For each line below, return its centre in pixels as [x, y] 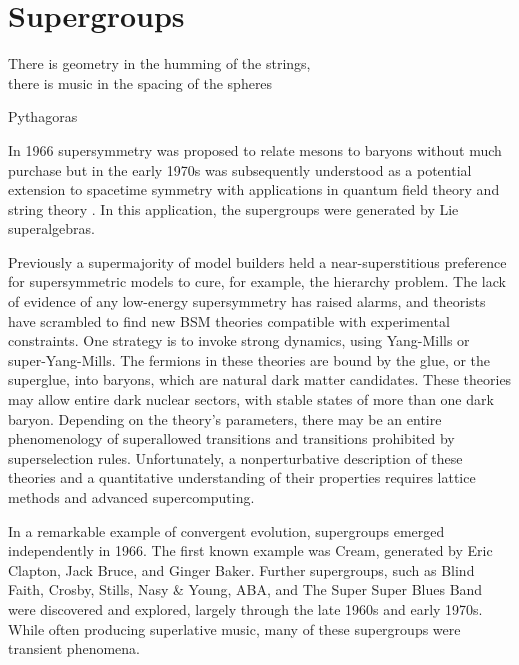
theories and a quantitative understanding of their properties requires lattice [242, 477]
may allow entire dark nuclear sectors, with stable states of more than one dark [251, 399]
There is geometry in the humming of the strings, [159, 63]
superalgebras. [51, 228]
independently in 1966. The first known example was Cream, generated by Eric [250, 550]
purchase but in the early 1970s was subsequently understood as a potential [240, 169]
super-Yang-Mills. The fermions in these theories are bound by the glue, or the [249, 359]
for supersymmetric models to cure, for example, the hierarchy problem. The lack [257, 281]
